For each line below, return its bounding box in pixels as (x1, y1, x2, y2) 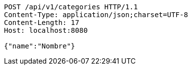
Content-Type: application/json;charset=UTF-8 (4, 11, 188, 19)
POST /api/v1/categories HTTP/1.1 (4, 3, 138, 11)
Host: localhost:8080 (4, 26, 88, 34)
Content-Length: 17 (4, 19, 79, 26)
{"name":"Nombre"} (4, 42, 75, 50)
